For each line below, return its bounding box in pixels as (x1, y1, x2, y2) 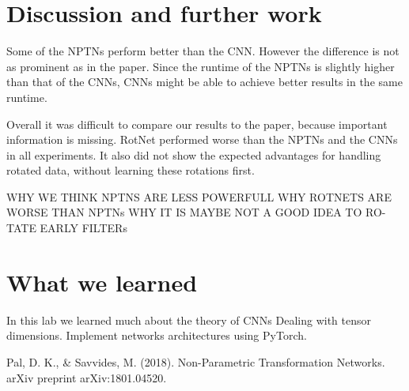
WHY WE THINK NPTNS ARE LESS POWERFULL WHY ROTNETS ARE (6, 188, 392, 205)
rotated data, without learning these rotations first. (6, 162, 255, 179)
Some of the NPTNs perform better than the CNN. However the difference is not (6, 43, 400, 59)
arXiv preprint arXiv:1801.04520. (6, 369, 167, 385)
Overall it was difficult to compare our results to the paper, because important (6, 115, 388, 132)
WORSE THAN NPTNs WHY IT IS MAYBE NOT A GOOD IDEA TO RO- (6, 204, 386, 220)
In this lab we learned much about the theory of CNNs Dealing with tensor (6, 311, 371, 328)
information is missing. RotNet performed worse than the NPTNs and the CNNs (6, 131, 398, 148)
